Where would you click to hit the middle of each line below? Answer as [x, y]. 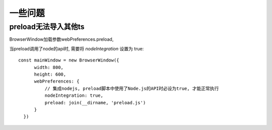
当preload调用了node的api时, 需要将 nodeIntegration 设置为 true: [77, 48]
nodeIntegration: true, [74, 95]
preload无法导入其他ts [47, 27]
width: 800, [49, 67]
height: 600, [50, 74]
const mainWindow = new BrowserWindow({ [69, 60]
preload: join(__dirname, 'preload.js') [95, 103]
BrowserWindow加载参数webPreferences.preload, [61, 39]
